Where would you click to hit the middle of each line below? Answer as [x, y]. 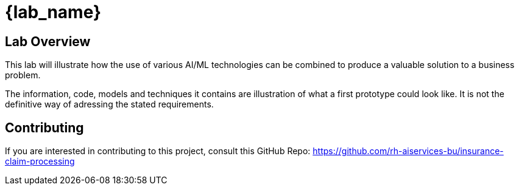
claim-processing [40, 161]
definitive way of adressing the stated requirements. [109, 104]
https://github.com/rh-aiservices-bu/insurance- [408, 151]
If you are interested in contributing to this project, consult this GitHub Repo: [158, 151]
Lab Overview [48, 41]
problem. [23, 75]
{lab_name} [53, 12]
